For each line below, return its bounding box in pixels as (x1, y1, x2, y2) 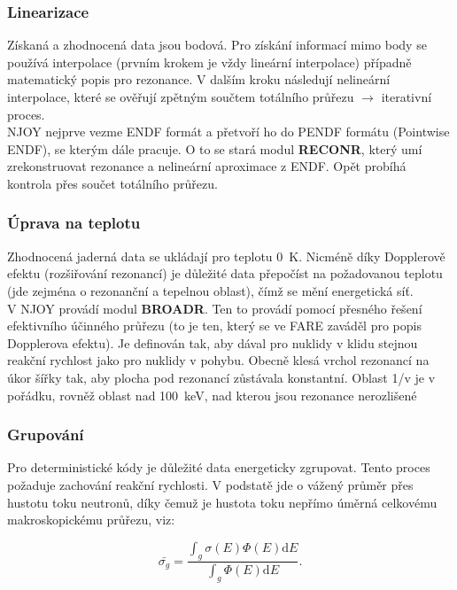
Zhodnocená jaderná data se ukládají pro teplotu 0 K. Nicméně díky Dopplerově (7, 246, 445, 265)
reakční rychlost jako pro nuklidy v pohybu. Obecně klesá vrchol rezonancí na (7, 351, 430, 369)
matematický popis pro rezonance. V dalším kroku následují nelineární (7, 70, 391, 89)
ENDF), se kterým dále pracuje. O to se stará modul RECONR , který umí (7, 139, 422, 158)
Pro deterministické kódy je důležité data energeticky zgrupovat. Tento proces (7, 458, 430, 477)
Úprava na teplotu (7, 212, 141, 234)
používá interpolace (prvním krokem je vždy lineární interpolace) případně (7, 52, 412, 71)
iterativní (381, 88, 432, 105)
